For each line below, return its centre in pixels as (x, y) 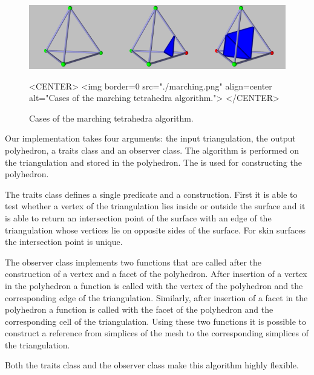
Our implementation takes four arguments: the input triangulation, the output (150, 138)
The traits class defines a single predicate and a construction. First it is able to (151, 194)
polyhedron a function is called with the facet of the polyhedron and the (139, 309)
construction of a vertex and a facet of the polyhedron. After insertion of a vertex (156, 274)
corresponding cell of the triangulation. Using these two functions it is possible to (156, 321)
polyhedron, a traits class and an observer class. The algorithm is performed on (152, 150)
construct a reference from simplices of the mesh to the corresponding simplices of (157, 333)
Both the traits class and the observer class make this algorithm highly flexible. (152, 365)
